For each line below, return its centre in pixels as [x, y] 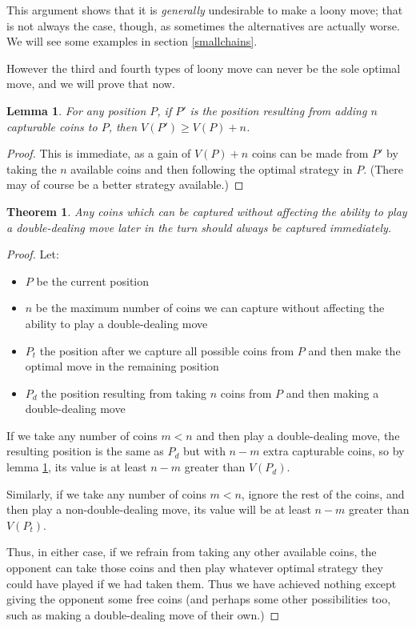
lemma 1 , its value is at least [77, 467]
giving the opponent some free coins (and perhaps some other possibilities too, [199, 599]
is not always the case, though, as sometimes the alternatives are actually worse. [203, 25]
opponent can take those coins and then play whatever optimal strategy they [195, 568]
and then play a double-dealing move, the [298, 435]
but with [204, 451]
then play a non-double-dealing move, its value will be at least [159, 509]
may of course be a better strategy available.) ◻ [125, 184]
